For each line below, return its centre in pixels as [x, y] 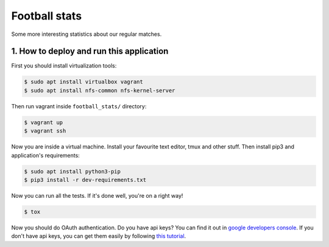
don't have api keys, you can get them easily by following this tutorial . [99, 236]
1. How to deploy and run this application [90, 51]
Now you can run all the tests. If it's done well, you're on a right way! [97, 195]
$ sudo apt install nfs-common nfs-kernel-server [100, 90]
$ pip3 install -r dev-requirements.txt [85, 180]
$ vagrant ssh [45, 131]
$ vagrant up [44, 122]
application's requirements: [46, 155]
